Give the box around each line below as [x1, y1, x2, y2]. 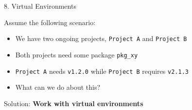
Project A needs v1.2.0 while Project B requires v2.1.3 [15, 66, 189, 76]
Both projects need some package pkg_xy [15, 49, 138, 59]
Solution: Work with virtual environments [4, 98, 143, 108]
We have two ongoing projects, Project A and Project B [15, 33, 187, 43]
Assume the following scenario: [4, 17, 96, 27]
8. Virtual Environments [4, 1, 76, 11]
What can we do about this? [15, 82, 101, 92]
